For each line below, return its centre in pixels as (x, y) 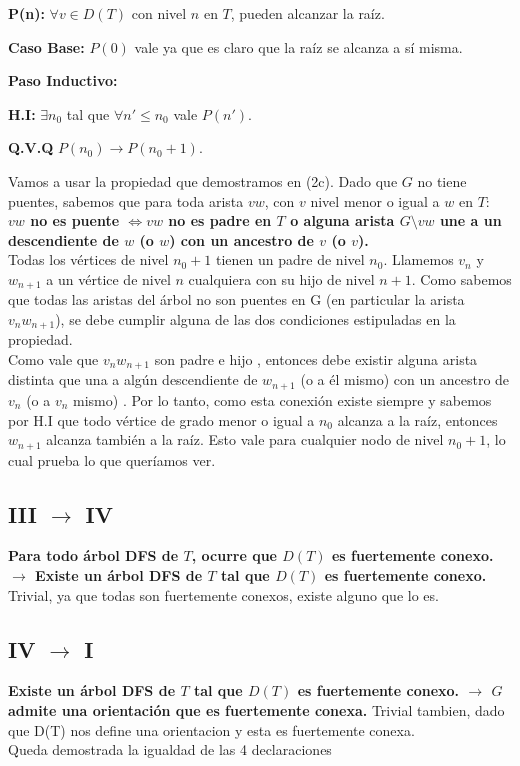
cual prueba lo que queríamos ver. (112, 459)
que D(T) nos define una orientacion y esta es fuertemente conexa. (211, 729)
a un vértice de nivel (108, 278)
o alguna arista (342, 220)
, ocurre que (234, 555)
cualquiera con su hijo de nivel (281, 278)
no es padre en (220, 220)
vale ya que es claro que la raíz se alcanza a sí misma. (298, 46)
